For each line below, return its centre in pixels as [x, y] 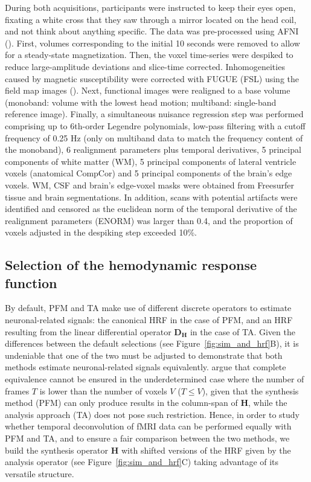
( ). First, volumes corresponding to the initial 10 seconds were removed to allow [152, 43]
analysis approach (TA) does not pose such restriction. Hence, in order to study [152, 414]
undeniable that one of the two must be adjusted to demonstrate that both [144, 355]
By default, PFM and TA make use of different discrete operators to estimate [148, 308]
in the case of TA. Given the [242, 331]
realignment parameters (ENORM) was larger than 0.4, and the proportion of [149, 220]
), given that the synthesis [250, 390]
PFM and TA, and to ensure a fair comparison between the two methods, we [147, 438]
